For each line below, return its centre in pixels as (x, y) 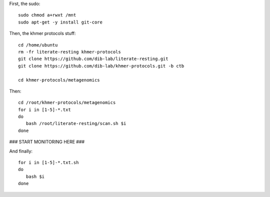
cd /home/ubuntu (38, 45)
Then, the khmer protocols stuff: (42, 33)
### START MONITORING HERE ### (47, 142)
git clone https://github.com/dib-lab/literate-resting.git (93, 59)
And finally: (21, 151)
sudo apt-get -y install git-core (60, 22)
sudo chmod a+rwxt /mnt (47, 15)
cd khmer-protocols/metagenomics (59, 80)
